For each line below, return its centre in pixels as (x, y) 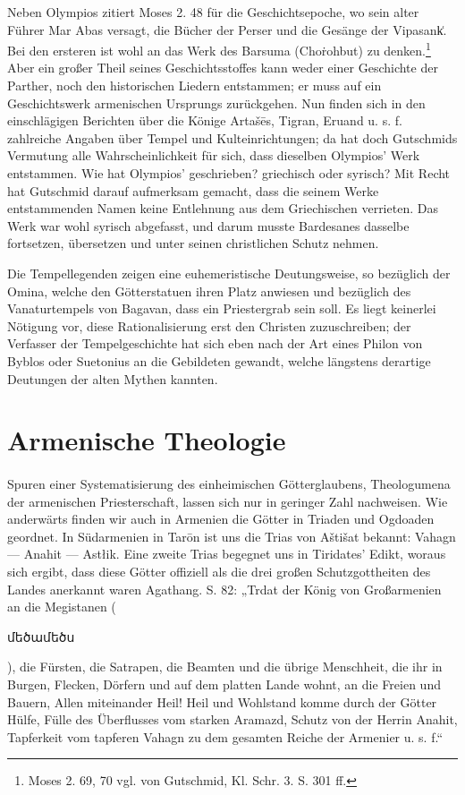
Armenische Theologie (147, 440)
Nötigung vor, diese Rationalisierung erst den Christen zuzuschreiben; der (209, 325)
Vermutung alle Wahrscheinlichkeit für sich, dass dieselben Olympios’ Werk (214, 155)
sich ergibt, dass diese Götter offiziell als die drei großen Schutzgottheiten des (219, 572)
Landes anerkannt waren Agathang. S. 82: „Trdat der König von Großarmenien (224, 589)
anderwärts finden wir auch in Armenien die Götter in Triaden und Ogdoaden (221, 519)
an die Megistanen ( (62, 607)
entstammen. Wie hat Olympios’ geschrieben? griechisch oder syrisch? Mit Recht (229, 173)
